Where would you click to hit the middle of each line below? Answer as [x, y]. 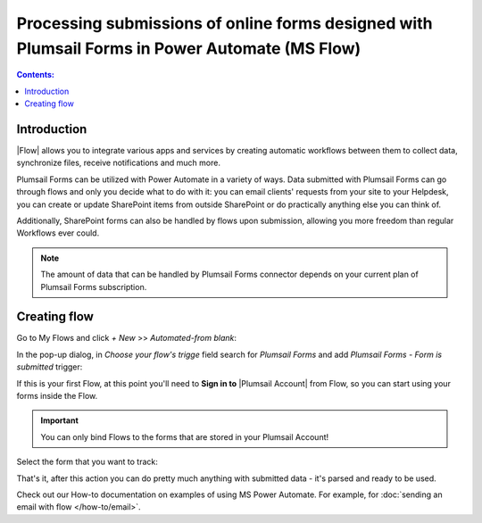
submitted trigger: [50, 367]
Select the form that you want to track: [87, 462]
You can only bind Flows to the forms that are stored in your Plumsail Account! [185, 436]
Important [60, 420]
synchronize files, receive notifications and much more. [118, 163]
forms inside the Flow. [57, 396]
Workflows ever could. [58, 233]
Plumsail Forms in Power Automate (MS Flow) [189, 48]
